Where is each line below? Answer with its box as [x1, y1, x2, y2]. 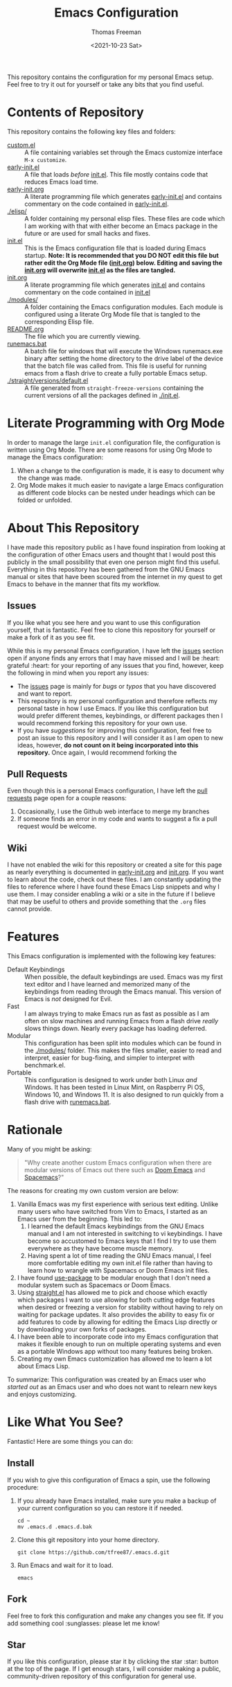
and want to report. [17, 689, 73, 698]
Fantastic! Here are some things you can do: [7, 1438, 134, 1445]
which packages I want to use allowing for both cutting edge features [17, 1296, 215, 1304]
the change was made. [17, 473, 83, 482]
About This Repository [7, 520, 140, 536]
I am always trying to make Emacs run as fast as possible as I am [24, 1009, 210, 1018]
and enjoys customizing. [7, 1390, 77, 1399]
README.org [7, 324, 44, 333]
